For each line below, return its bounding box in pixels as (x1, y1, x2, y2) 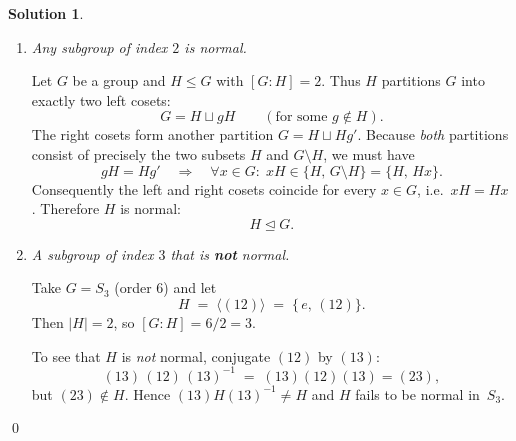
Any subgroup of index (31, 36, 168, 57)
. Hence (124, 383, 171, 404)
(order (114, 277, 152, 298)
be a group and (72, 70, 166, 91)
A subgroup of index (31, 243, 154, 264)
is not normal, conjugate (121, 345, 271, 366)
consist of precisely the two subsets (31, 143, 246, 164)
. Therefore (31, 198, 100, 219)
